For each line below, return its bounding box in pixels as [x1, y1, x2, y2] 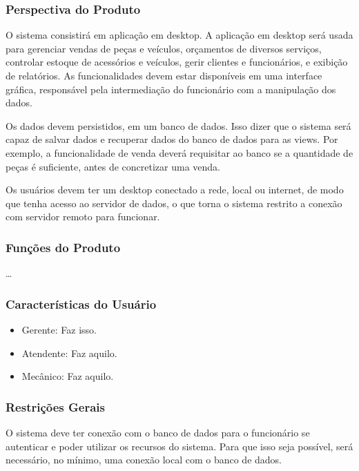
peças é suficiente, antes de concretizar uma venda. [6, 159, 220, 173]
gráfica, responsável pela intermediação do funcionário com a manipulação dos [6, 81, 336, 96]
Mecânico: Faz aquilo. [21, 369, 114, 383]
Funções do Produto [6, 238, 121, 256]
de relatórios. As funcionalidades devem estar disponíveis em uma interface [6, 68, 322, 82]
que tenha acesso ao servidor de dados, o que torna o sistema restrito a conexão [6, 195, 342, 210]
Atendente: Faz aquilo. [21, 345, 117, 360]
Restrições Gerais [6, 398, 106, 415]
